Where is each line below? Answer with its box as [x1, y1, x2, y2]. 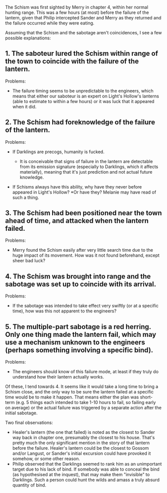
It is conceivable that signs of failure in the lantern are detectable [19, 158, 153, 164]
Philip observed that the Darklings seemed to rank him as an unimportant [12, 461, 162, 467]
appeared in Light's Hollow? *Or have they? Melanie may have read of [12, 189, 157, 195]
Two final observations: [5, 420, 53, 426]
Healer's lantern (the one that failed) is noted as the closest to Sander [12, 429, 155, 435]
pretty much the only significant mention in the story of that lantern [12, 440, 150, 446]
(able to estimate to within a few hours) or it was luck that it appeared [12, 98, 155, 104]
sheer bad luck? [12, 258, 46, 264]
